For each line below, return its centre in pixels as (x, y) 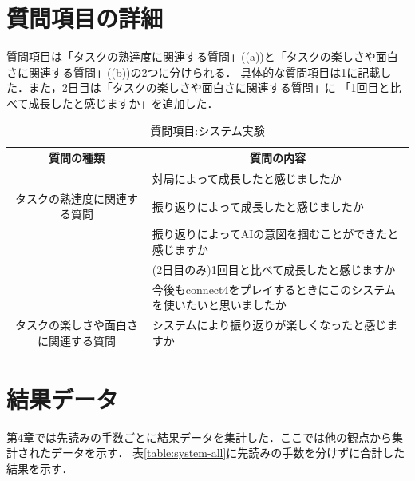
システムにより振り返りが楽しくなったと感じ (269, 324)
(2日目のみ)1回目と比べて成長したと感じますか (274, 269)
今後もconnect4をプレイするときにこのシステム (274, 289)
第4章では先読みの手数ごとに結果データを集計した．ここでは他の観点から (199, 437)
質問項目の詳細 (85, 18)
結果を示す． (40, 468)
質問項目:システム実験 (207, 130)
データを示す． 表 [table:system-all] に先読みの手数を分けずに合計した (228, 453)
